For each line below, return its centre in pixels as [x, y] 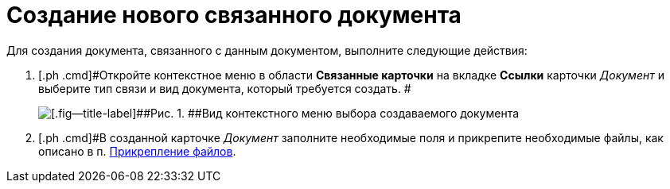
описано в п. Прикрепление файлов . [137, 151]
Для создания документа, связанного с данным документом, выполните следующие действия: [267, 50]
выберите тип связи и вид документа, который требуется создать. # [225, 88]
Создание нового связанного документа [234, 15]
